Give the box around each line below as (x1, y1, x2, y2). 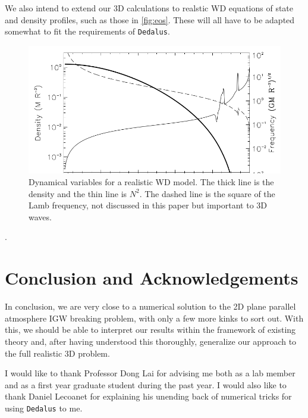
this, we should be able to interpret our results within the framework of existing (5, 323, 296, 336)
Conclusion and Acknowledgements (5, 266, 298, 290)
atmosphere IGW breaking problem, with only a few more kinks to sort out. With (5, 311, 304, 324)
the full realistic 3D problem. (5, 347, 110, 359)
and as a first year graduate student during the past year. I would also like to (5, 378, 287, 391)
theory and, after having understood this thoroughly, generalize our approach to (5, 335, 297, 347)
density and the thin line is (29, 187, 127, 199)
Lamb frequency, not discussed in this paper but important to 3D (29, 199, 268, 211)
